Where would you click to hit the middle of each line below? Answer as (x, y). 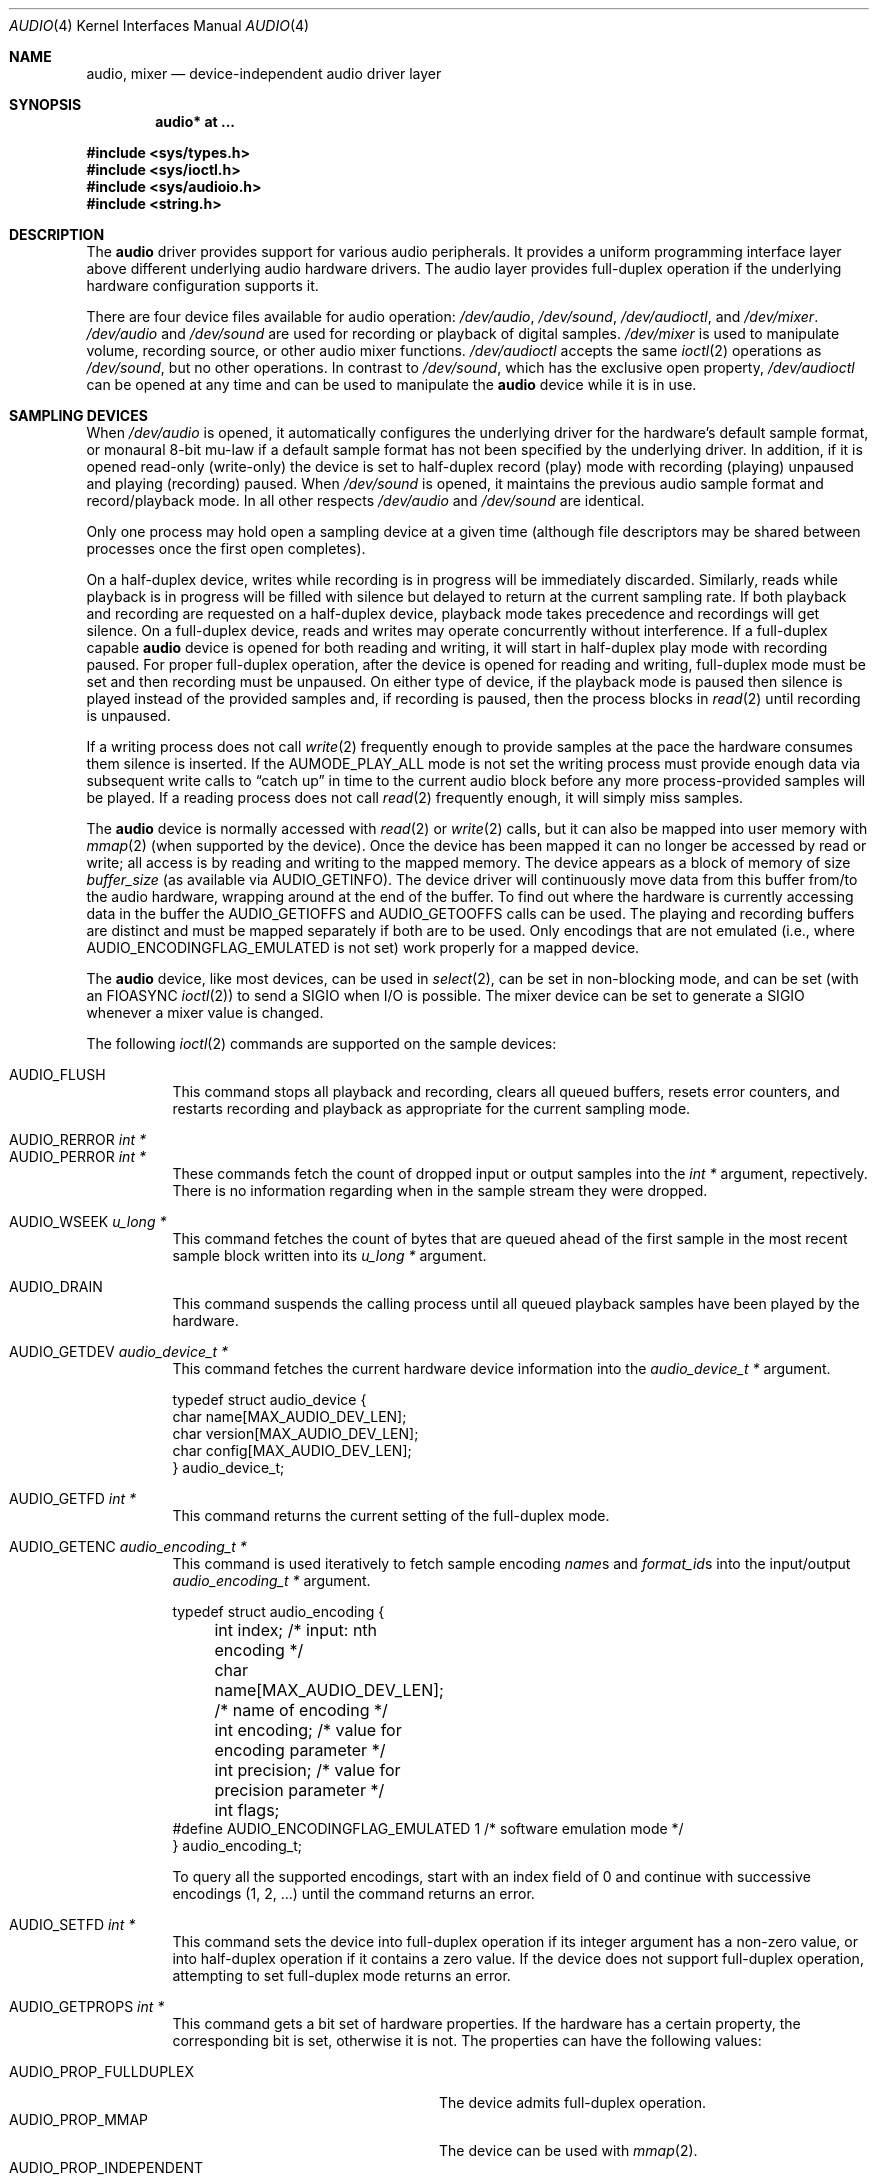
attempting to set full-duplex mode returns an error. (341, 1975)
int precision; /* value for (307, 1770)
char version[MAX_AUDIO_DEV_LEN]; (295, 1433)
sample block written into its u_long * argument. (329, 1255)
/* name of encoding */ (301, 1710)
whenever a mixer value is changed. (205, 1012)
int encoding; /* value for (308, 1730)
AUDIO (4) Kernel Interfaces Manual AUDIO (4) (159, 25)
